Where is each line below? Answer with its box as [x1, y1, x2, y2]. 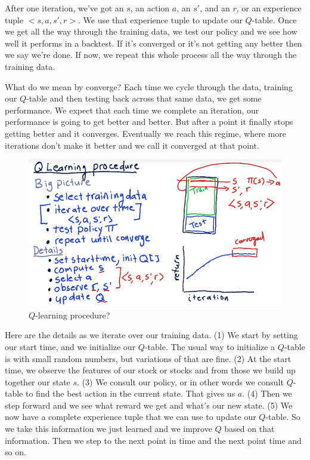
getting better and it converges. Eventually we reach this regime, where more [5, 127, 286, 139]
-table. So [265, 410, 300, 423]
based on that [224, 422, 275, 435]
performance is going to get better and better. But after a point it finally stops [5, 115, 293, 128]
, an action [130, 2, 170, 14]
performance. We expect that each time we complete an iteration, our [5, 103, 259, 116]
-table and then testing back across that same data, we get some [26, 92, 262, 105]
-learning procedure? [35, 308, 110, 321]
